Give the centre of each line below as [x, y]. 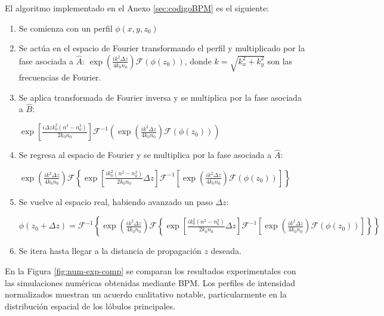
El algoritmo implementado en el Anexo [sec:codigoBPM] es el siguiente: [137, 8]
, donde [198, 61]
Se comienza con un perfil [66, 28]
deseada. [226, 251]
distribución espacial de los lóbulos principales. [90, 306]
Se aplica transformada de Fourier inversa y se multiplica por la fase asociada [160, 97]
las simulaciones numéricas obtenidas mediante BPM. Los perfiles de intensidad [150, 282]
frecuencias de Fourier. [60, 77]
